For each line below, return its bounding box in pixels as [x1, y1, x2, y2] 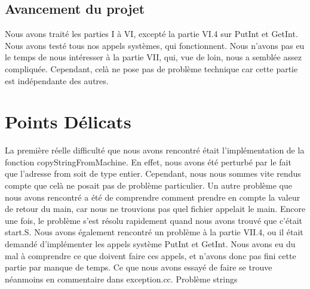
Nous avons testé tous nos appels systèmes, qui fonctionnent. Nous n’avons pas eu [5, 39, 305, 51]
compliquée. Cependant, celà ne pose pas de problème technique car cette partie [5, 62, 298, 75]
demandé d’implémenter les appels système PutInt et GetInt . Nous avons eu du [5, 238, 296, 250]
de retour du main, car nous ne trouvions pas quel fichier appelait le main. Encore [5, 202, 306, 215]
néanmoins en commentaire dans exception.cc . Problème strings [5, 272, 238, 285]
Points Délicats [5, 109, 131, 134]
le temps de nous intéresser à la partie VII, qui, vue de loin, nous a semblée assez [5, 51, 302, 63]
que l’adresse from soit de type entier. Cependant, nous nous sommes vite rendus [5, 167, 301, 180]
